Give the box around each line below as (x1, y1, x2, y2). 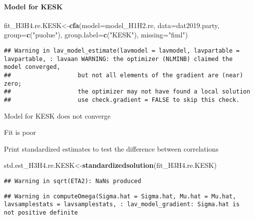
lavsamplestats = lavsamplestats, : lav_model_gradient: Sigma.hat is (4, 201, 240, 208)
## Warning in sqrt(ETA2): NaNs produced (4, 177, 141, 185)
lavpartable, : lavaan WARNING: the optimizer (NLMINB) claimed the (4, 55, 233, 63)
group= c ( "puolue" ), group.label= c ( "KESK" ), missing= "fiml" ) (4, 30, 188, 40)
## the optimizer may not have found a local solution (4, 88, 251, 95)
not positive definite (4, 209, 78, 216)
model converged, (4, 63, 60, 71)
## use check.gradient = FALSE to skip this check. (4, 96, 240, 103)
